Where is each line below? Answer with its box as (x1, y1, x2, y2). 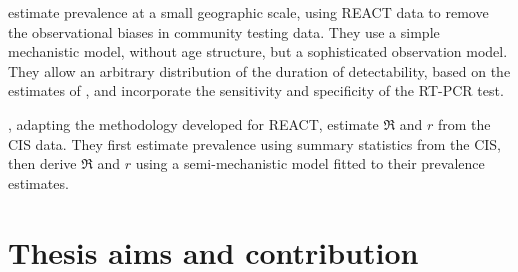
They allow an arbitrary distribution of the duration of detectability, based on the (8, 60, 511, 81)
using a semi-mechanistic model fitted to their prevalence (135, 153, 485, 174)
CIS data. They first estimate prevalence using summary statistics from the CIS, (8, 133, 501, 154)
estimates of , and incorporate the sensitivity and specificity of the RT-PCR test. (8, 80, 504, 101)
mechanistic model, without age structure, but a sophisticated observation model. (8, 41, 508, 62)
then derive (8, 153, 77, 174)
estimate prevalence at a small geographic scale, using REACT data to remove (8, 2, 489, 22)
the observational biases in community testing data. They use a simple (8, 21, 440, 42)
